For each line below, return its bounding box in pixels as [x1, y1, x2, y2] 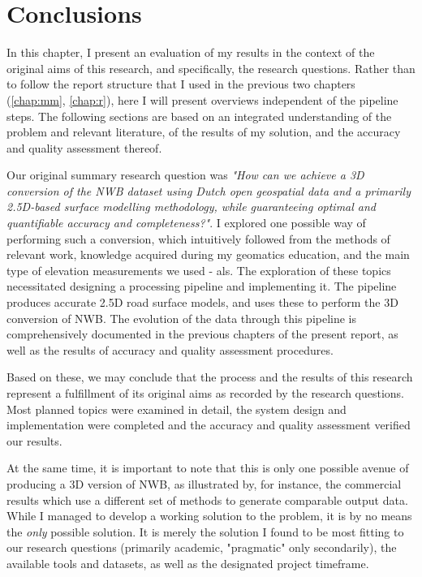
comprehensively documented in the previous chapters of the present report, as [6, 325, 398, 342]
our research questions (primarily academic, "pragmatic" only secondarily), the [6, 539, 397, 556]
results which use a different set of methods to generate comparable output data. [6, 491, 408, 508]
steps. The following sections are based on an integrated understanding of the [6, 107, 392, 124]
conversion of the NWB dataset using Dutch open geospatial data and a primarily [6, 182, 411, 199]
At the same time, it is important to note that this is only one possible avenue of [6, 459, 409, 476]
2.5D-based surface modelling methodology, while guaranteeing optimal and [6, 198, 377, 215]
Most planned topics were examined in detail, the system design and [6, 400, 347, 417]
